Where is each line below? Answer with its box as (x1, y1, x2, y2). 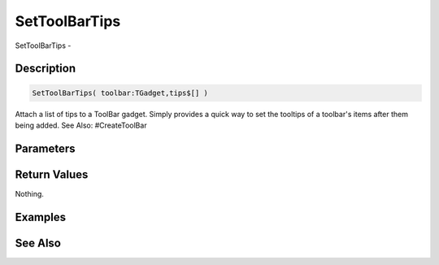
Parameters (15, 141, 76, 155)
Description (15, 62, 76, 76)
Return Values (15, 167, 89, 181)
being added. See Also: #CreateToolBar (15, 120, 147, 130)
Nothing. (15, 189, 45, 198)
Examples (15, 210, 67, 224)
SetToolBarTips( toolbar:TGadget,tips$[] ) (32, 88, 209, 98)
